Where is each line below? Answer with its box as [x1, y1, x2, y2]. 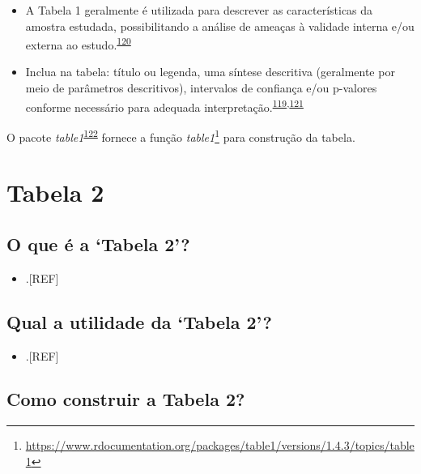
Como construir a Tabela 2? [6, 386, 245, 412]
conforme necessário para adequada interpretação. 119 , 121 [25, 96, 304, 115]
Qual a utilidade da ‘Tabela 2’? [6, 309, 272, 334]
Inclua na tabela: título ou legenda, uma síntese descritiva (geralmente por [25, 63, 395, 80]
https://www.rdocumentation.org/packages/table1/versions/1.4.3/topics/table [25, 437, 415, 454]
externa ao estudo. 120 [25, 34, 131, 53]
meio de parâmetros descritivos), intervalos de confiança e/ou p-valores [25, 79, 377, 96]
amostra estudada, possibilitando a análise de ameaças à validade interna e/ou [25, 17, 415, 34]
